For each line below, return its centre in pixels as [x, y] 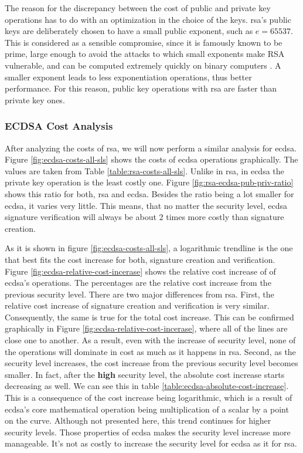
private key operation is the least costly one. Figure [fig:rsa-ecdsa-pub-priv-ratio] [149, 182]
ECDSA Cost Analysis [59, 126]
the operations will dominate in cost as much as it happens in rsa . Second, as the [150, 351]
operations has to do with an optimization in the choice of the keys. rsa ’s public [148, 19]
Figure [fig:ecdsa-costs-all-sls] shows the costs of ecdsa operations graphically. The [151, 159]
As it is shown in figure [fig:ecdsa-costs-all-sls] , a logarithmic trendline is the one [149, 248]
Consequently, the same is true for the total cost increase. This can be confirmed [149, 317]
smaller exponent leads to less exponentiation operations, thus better [128, 77]
